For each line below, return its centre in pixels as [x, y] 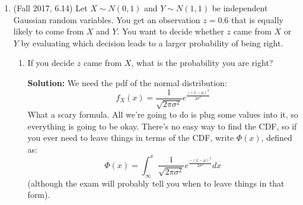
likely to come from [49, 31]
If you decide [51, 63]
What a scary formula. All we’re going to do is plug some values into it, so [163, 114]
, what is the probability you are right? [202, 63]
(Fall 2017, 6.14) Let [50, 8]
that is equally [257, 19]
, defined [277, 138]
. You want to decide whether [170, 31]
